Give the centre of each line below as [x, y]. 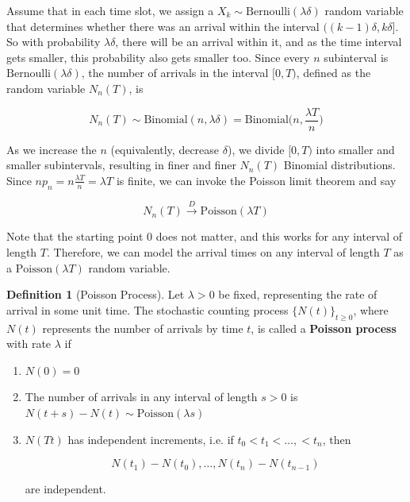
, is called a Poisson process [324, 328]
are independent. [65, 489]
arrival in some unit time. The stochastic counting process [148, 309]
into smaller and [355, 149]
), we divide [256, 149]
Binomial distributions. [339, 165]
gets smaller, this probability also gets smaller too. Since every [158, 57]
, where [371, 309]
